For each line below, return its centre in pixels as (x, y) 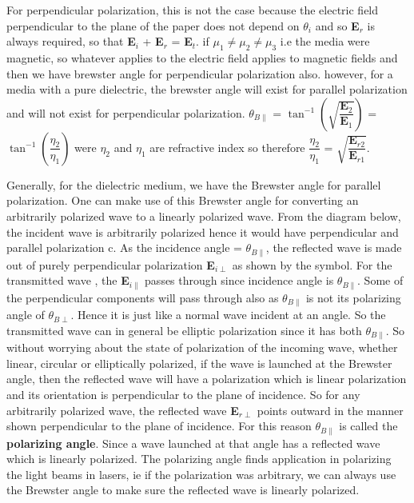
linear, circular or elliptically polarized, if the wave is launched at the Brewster (199, 363)
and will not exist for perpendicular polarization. (126, 112)
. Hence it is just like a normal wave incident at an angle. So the (228, 315)
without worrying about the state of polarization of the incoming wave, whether (202, 347)
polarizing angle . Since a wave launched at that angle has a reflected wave (193, 443)
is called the (368, 426)
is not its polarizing (353, 297)
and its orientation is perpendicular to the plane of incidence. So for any (183, 394)
